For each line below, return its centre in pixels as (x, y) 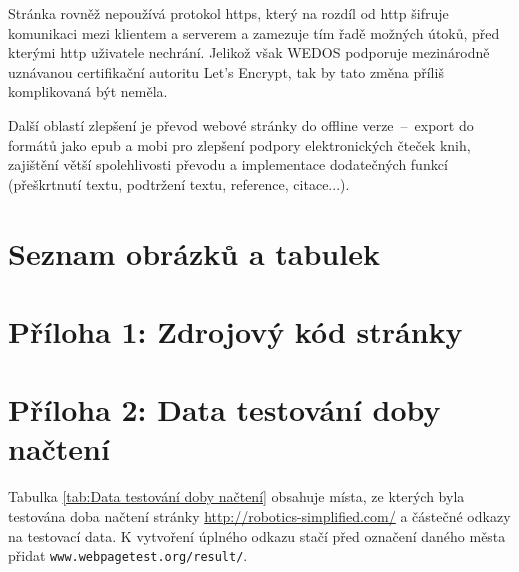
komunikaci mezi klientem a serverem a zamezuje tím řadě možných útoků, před (254, 32)
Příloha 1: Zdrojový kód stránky (235, 330)
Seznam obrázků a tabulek (194, 252)
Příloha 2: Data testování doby (224, 409)
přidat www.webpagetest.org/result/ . (128, 555)
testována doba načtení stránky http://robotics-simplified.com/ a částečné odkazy (259, 516)
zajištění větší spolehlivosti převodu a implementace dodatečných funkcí (228, 164)
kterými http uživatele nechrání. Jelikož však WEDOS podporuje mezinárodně (249, 52)
